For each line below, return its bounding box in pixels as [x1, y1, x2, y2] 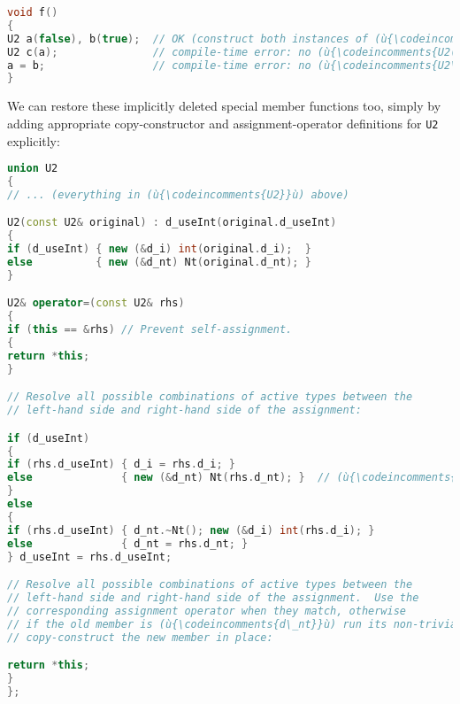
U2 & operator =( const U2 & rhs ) [7, 297, 185, 310]
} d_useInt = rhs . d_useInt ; [7, 550, 172, 563]
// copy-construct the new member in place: [7, 631, 273, 644]
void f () [7, 6, 58, 19]
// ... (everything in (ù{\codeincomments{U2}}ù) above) [7, 188, 349, 201]
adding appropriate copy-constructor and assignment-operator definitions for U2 [7, 113, 439, 132]
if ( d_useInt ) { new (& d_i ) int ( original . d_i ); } [7, 243, 311, 256]
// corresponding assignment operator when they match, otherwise [7, 604, 407, 617]
